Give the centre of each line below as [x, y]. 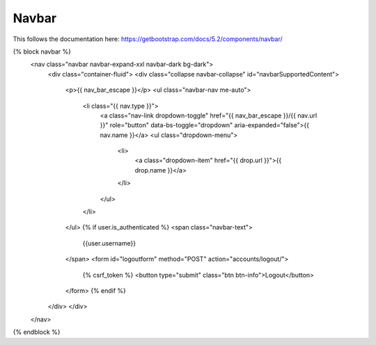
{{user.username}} [109, 243]
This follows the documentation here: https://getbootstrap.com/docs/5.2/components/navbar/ [148, 39]
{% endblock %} [37, 332]
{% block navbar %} [42, 51]
